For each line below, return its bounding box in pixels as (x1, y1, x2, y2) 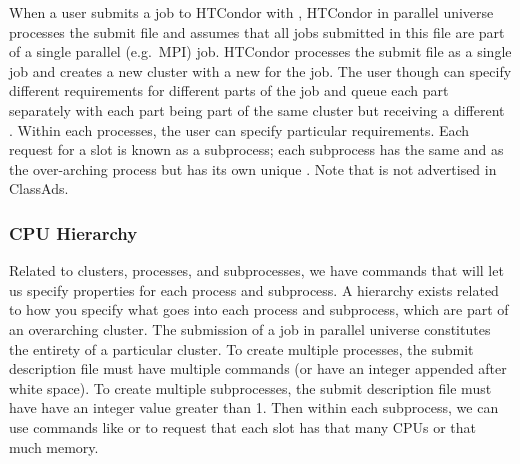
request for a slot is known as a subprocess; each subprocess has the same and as (9, 139, 504, 160)
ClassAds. (9, 178, 69, 199)
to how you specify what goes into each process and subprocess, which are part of (9, 299, 509, 320)
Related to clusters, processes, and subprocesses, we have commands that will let (9, 260, 504, 281)
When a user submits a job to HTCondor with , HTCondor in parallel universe (9, 2, 494, 22)
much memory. (9, 436, 99, 457)
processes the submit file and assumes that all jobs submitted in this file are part (9, 21, 505, 42)
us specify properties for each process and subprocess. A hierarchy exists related (9, 279, 499, 300)
